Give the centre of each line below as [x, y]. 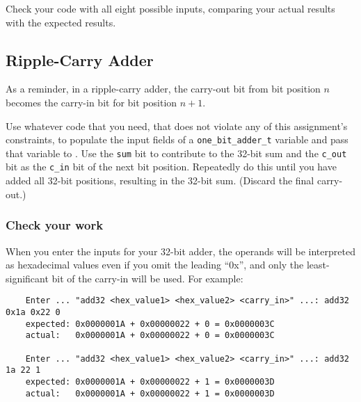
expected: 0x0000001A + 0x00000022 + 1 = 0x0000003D [150, 381]
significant [27, 278]
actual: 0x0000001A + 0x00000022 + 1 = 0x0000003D [150, 393]
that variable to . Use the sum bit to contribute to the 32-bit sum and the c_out [176, 153]
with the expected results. [61, 22]
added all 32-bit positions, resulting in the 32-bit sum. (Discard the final [160, 180]
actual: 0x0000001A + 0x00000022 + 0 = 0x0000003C [150, 336]
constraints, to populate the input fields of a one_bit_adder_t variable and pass [177, 139]
